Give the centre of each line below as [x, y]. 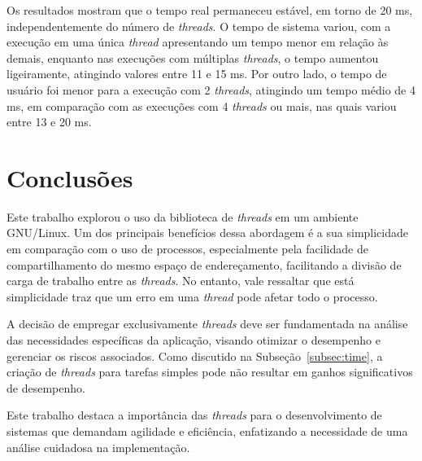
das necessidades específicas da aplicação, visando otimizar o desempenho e [194, 340]
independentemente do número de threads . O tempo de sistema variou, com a [199, 26]
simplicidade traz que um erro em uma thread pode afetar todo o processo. [192, 296]
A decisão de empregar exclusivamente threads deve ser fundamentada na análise [207, 324]
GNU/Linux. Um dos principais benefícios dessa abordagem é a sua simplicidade [208, 233]
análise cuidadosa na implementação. [98, 447]
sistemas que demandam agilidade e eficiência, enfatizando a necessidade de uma [207, 431]
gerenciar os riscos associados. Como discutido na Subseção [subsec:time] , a [195, 356]
